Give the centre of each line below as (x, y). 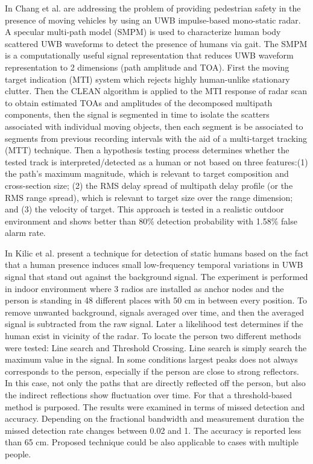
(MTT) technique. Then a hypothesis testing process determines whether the (147, 150)
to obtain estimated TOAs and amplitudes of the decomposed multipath (139, 102)
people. (18, 453)
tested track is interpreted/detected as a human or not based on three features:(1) (156, 161)
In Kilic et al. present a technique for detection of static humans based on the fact (157, 253)
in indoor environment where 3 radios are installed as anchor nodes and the (144, 288)
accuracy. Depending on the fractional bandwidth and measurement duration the (154, 418)
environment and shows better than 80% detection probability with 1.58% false (151, 221)
